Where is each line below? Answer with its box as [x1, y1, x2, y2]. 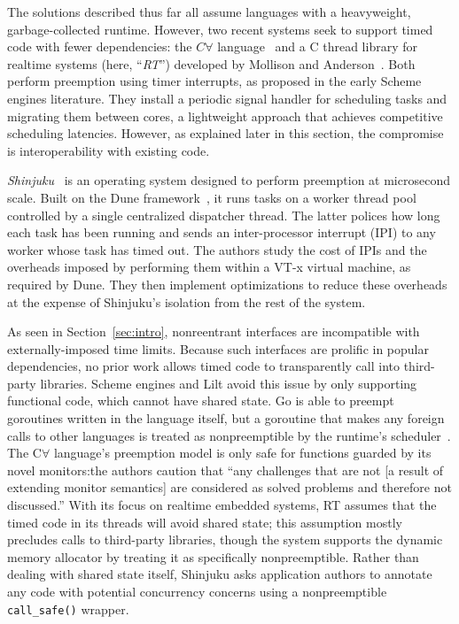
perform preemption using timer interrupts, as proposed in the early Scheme [7, 72, 422, 90]
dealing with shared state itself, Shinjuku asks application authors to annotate [7, 565, 432, 583]
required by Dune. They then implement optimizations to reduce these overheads [7, 274, 447, 293]
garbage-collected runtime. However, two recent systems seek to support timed [7, 19, 433, 38]
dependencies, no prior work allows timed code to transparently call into [7, 357, 400, 375]
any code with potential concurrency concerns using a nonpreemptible [7, 582, 387, 600]
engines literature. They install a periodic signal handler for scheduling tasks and [7, 89, 447, 107]
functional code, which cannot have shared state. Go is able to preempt [7, 391, 394, 410]
